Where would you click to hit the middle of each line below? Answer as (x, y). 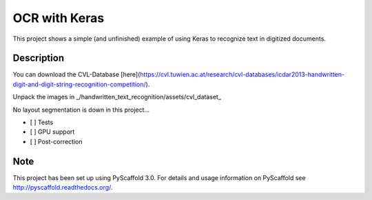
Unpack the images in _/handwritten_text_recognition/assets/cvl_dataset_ (117, 97)
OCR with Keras (59, 18)
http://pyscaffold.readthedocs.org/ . (63, 188)
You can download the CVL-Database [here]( (76, 74)
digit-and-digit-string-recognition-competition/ (79, 84)
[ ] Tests (42, 122)
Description (39, 58)
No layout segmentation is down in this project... (81, 110)
